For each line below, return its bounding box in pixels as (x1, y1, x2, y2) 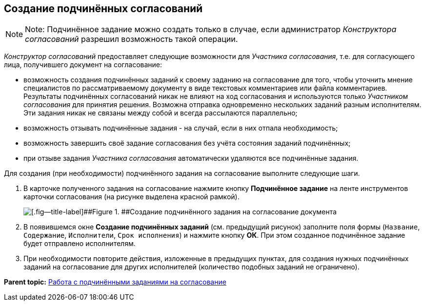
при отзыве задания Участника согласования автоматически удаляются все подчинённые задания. (23, 154, 359, 163)
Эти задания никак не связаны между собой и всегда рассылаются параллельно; (23, 109, 298, 117)
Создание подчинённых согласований (4, 2, 203, 15)
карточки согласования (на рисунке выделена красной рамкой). (23, 192, 240, 201)
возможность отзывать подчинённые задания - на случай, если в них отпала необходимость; (23, 124, 338, 133)
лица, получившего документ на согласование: (4, 60, 162, 69)
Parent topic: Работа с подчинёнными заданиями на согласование (4, 278, 226, 286)
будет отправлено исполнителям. (23, 239, 136, 248)
